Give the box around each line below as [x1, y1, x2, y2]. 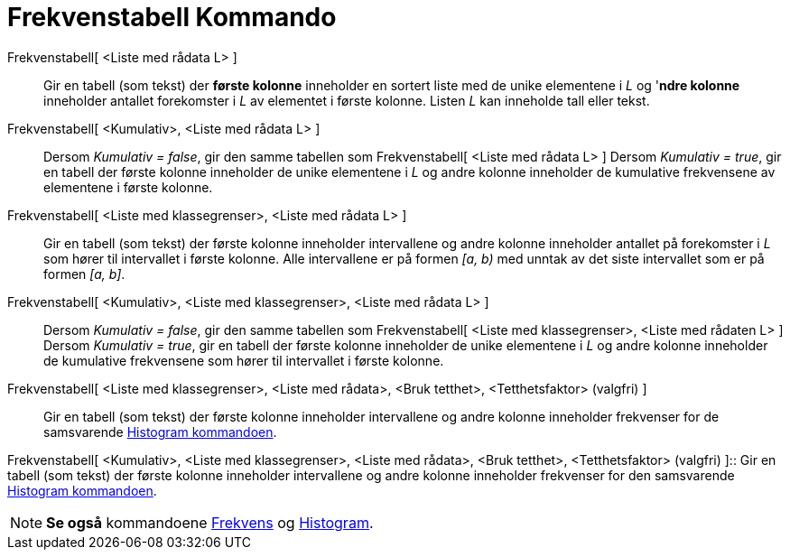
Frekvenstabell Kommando [7, 2, 337, 32]
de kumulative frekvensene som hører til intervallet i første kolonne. [43, 352, 444, 368]
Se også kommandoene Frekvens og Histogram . [46, 513, 374, 532]
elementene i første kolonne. [43, 179, 213, 195]
